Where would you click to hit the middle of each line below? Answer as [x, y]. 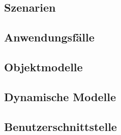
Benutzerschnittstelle [60, 126]
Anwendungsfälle [49, 37]
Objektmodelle [43, 66]
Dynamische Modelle [60, 96]
